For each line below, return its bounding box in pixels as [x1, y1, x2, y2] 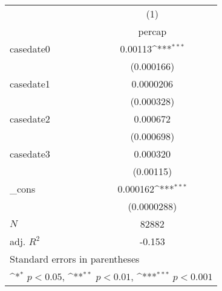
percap [138, 24, 167, 38]
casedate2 [10, 112, 50, 126]
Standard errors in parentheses [10, 252, 140, 266]
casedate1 [10, 77, 50, 91]
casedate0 [10, 42, 50, 56]
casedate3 [10, 147, 50, 161]
